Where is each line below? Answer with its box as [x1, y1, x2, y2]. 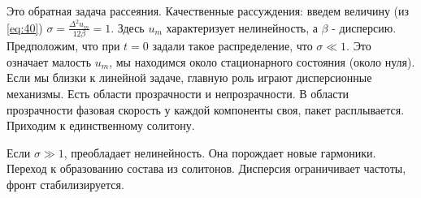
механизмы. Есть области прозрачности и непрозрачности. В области [7, 84, 349, 101]
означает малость [7, 53, 92, 70]
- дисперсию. [332, 19, 397, 36]
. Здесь [111, 19, 145, 36]
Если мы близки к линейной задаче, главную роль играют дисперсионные [7, 69, 372, 86]
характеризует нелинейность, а [166, 19, 318, 36]
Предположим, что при [7, 37, 120, 54]
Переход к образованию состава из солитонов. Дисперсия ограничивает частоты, [7, 160, 406, 177]
